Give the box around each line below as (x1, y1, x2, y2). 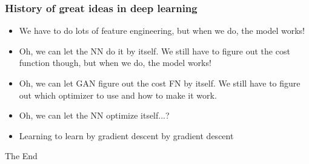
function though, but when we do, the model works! (19, 56, 211, 69)
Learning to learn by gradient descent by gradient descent (19, 129, 234, 142)
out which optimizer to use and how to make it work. (19, 88, 217, 101)
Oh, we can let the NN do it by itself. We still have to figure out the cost (19, 44, 290, 57)
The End (5, 149, 38, 162)
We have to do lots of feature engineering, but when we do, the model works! (19, 24, 305, 37)
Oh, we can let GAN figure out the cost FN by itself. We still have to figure (19, 77, 301, 89)
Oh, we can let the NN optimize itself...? (19, 109, 170, 122)
